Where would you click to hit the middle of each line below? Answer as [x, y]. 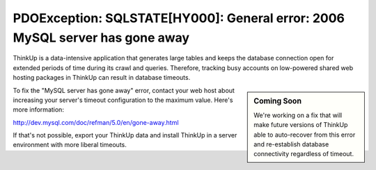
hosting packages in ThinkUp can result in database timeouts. [102, 78]
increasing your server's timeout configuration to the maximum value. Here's [123, 100]
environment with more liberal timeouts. [70, 145]
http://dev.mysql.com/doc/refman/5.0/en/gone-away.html [96, 122]
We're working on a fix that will [298, 115]
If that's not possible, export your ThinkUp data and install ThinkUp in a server [125, 135]
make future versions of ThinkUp [301, 125]
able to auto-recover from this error [305, 135]
